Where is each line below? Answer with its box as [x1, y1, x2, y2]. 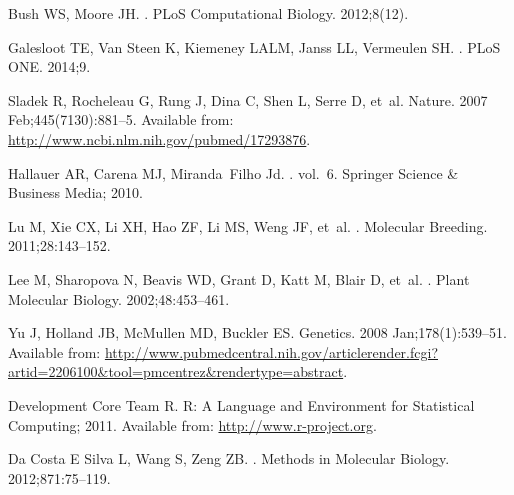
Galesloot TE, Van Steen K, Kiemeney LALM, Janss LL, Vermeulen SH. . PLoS [8, 36, 501, 57]
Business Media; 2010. [8, 182, 143, 203]
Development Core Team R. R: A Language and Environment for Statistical [8, 394, 475, 415]
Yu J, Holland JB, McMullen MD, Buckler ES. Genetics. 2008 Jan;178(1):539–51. [8, 322, 507, 343]
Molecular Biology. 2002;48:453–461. [8, 288, 230, 309]
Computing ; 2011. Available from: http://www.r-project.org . [8, 414, 377, 435]
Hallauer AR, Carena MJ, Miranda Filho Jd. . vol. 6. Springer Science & [8, 162, 459, 183]
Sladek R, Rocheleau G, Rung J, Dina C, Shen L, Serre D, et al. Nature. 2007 [8, 89, 488, 110]
